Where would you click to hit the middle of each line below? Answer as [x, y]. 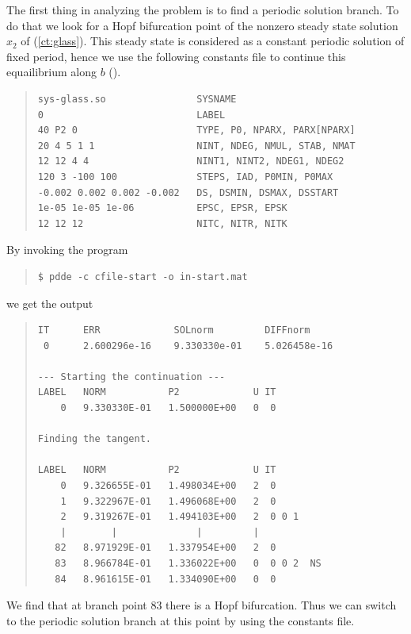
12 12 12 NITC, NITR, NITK [162, 223]
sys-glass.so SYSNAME [137, 99]
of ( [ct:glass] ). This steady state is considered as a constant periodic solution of [213, 41]
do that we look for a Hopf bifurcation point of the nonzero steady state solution [202, 25]
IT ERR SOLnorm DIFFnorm [174, 330]
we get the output [50, 303]
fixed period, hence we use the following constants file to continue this [176, 56]
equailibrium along [52, 72]
